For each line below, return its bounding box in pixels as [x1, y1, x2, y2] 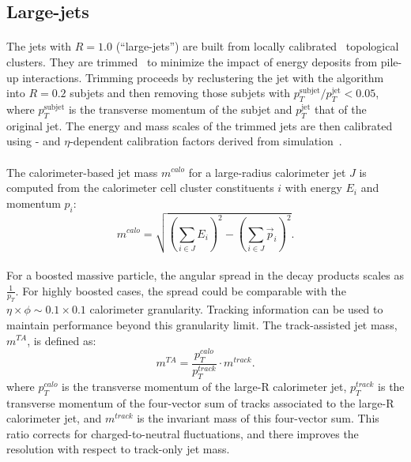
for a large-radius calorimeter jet [188, 163, 346, 180]
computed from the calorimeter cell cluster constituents [6, 179, 274, 196]
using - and [6, 133, 61, 149]
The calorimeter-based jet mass [6, 163, 158, 180]
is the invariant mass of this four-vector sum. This [137, 410, 379, 426]
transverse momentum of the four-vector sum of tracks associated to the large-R [6, 394, 394, 411]
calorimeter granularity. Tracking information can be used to [89, 301, 383, 317]
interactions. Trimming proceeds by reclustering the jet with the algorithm [22, 69, 384, 85]
